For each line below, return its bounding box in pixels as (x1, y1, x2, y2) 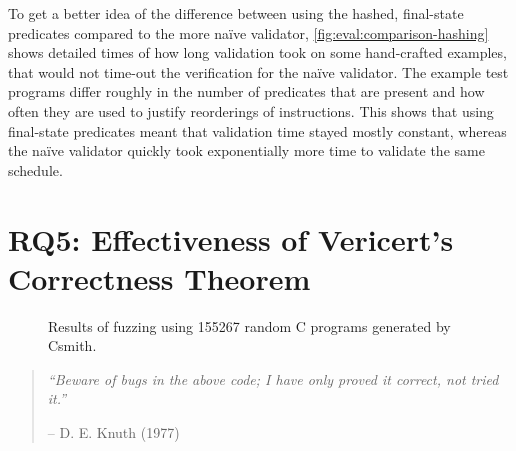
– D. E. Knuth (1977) (47, 422, 180, 443)
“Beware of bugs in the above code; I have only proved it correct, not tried (47, 368, 499, 389)
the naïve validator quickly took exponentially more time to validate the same (8, 140, 485, 161)
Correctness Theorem (8, 257, 311, 298)
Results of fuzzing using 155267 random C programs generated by (48, 315, 451, 336)
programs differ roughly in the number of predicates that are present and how (8, 81, 485, 102)
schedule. (8, 159, 63, 180)
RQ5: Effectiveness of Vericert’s (8, 218, 454, 259)
